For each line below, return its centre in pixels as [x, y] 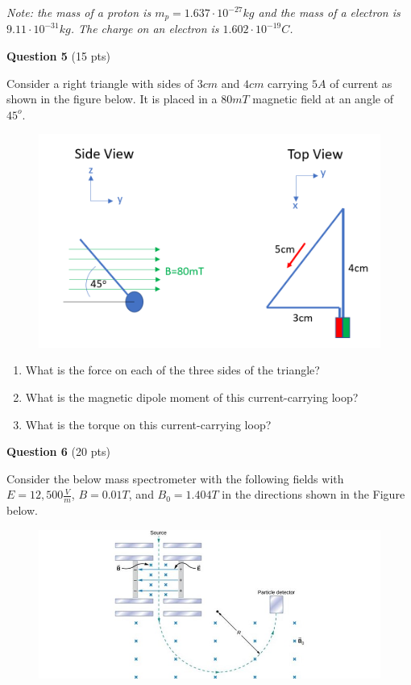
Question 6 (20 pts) [58, 451]
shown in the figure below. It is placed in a [112, 99]
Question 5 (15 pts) [58, 56]
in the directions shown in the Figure [313, 494]
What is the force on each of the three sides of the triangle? [172, 370]
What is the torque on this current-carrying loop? [148, 424]
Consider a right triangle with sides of [100, 83]
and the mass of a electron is [329, 12]
